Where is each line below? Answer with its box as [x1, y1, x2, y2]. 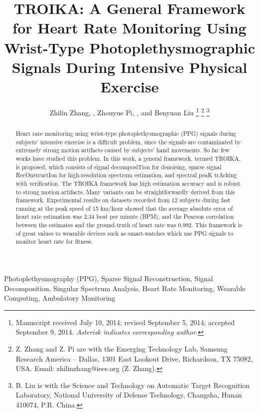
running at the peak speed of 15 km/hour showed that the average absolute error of [15, 204, 233, 212]
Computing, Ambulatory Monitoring [4, 293, 116, 303]
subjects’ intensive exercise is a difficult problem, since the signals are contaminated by [15, 137, 241, 146]
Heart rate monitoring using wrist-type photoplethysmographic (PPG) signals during [15, 129, 237, 137]
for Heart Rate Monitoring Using [12, 17, 247, 38]
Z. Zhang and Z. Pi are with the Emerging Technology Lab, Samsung [15, 344, 228, 354]
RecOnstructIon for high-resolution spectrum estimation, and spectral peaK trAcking [15, 171, 237, 179]
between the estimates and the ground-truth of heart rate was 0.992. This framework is [15, 221, 242, 229]
